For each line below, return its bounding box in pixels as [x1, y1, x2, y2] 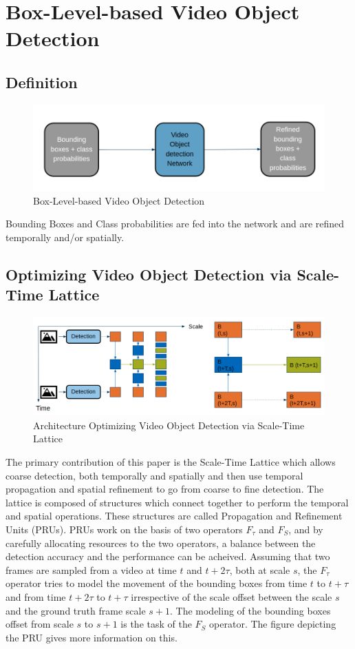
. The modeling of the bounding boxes [169, 603, 331, 617]
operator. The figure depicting [209, 617, 336, 631]
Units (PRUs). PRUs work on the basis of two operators [6, 522, 243, 536]
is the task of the [120, 617, 192, 631]
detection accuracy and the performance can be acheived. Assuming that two [6, 549, 330, 564]
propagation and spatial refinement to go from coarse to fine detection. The [6, 482, 324, 496]
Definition [6, 71, 78, 92]
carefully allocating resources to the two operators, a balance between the [6, 535, 316, 550]
